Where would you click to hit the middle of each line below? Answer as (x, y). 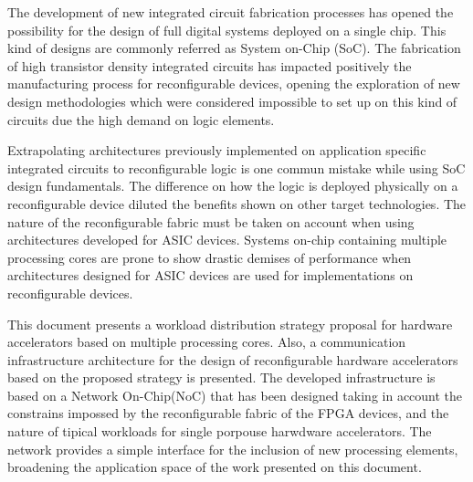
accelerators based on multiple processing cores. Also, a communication (207, 342)
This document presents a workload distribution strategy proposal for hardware (230, 324)
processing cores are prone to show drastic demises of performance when (210, 257)
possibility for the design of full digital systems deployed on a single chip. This (227, 30)
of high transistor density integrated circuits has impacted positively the (210, 65)
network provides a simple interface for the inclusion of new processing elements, (233, 449)
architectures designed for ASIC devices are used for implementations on (210, 275)
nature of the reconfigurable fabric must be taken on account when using (211, 221)
